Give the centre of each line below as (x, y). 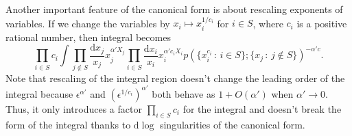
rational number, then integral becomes (88, 37)
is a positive (322, 23)
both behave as (184, 93)
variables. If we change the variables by (88, 23)
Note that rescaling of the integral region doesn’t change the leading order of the (175, 78)
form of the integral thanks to (68, 124)
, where (268, 23)
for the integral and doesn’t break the (262, 108)
